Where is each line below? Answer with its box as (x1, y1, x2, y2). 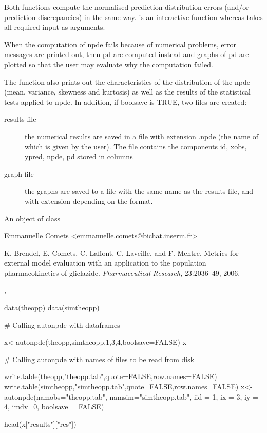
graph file (4, 168, 34, 179)
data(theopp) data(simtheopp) (4, 302, 100, 313)
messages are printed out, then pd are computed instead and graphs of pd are (4, 49, 249, 60)
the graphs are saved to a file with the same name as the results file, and (25, 185, 254, 196)
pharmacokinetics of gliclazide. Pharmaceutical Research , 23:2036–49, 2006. (4, 267, 240, 278)
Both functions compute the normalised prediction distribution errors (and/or (4, 2, 249, 12)
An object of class (4, 213, 61, 223)
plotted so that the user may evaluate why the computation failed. (4, 59, 213, 69)
